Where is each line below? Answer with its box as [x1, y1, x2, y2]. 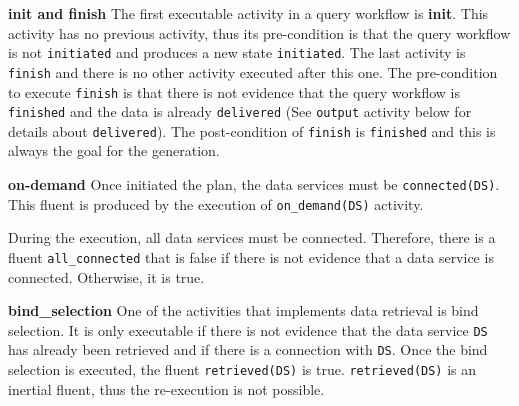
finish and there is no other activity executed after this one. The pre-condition [8, 61, 498, 82]
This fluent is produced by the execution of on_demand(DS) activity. [8, 193, 424, 214]
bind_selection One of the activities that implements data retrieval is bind [8, 300, 479, 321]
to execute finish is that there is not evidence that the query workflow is [8, 81, 460, 102]
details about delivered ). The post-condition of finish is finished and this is [8, 120, 496, 141]
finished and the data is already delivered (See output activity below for [8, 101, 472, 122]
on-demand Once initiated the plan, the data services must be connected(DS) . [8, 174, 500, 195]
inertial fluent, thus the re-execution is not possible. [8, 378, 325, 399]
